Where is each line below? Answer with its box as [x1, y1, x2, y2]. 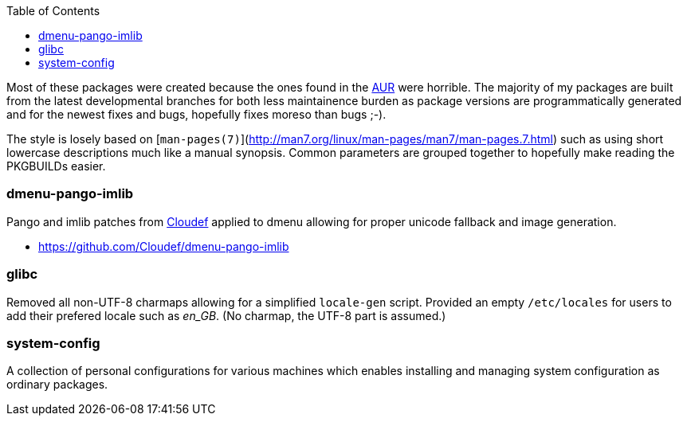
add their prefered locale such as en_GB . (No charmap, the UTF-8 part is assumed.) [6, 308, 446, 322]
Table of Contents [6, 4, 100, 18]
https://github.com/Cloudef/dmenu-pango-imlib [38, 239, 289, 253]
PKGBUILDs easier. [6, 159, 106, 173]
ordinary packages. [6, 377, 108, 392]
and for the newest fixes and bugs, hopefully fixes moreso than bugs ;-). [6, 107, 387, 121]
